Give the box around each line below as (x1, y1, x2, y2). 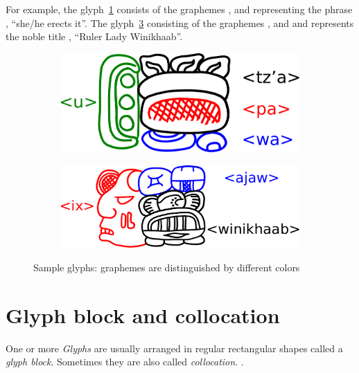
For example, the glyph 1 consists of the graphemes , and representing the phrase (6, 2, 353, 16)
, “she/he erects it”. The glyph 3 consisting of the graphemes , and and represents (6, 15, 354, 30)
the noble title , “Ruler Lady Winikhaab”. (6, 29, 183, 44)
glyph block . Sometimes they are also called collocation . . (6, 354, 244, 369)
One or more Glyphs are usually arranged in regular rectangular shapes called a (6, 340, 343, 355)
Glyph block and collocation (6, 300, 280, 329)
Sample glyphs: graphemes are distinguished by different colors (33, 260, 300, 275)
